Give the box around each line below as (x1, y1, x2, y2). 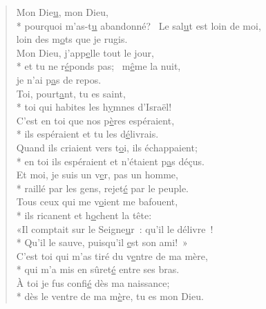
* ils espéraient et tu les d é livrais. (16, 127, 159, 141)
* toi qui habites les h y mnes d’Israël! (16, 100, 172, 114)
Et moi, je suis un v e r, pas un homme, (16, 167, 178, 182)
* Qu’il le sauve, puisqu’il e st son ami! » (16, 235, 188, 250)
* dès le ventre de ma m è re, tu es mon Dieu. (16, 289, 204, 303)
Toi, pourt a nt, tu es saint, (16, 86, 126, 100)
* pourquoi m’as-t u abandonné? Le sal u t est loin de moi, (16, 18, 261, 32)
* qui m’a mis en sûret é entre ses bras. (16, 262, 180, 277)
